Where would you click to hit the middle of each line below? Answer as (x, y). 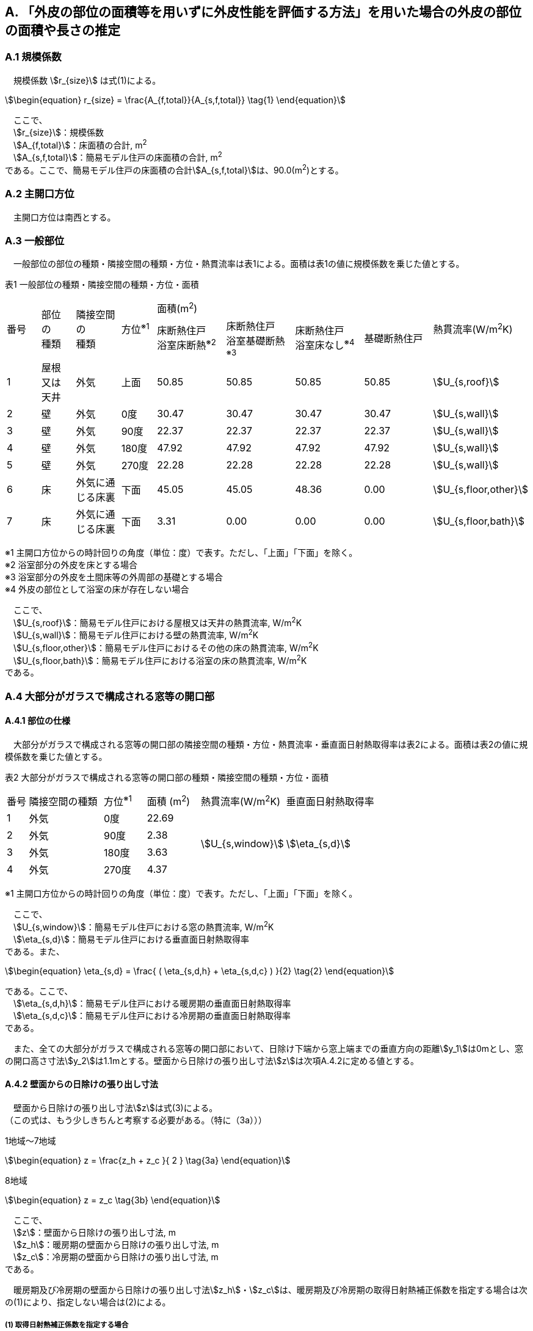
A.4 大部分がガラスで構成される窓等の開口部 (110, 696)
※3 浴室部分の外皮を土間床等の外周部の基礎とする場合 (114, 577)
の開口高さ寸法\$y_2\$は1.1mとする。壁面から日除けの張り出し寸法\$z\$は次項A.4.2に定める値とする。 (212, 1060)
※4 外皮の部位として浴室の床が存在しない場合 (97, 589)
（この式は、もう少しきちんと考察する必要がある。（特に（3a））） (136, 1120)
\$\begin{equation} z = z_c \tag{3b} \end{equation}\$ (113, 1200)
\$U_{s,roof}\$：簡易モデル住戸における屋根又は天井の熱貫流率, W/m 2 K (158, 622)
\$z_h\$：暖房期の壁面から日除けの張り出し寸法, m (116, 1245)
